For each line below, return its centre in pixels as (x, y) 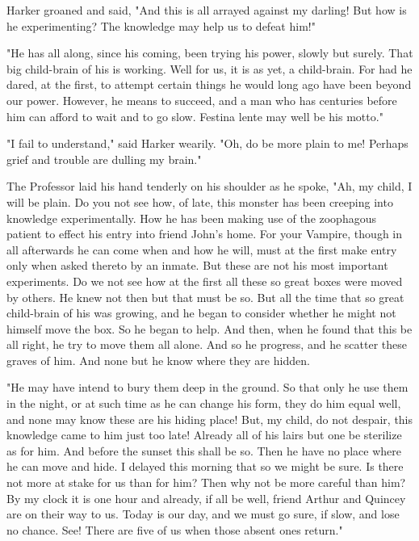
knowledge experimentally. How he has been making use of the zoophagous (191, 218)
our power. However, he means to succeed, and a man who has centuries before (202, 100)
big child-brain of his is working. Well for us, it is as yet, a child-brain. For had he (209, 68)
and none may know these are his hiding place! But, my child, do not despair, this (210, 419)
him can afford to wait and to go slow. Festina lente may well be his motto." (195, 116)
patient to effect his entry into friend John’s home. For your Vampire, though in (204, 234)
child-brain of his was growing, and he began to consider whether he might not (201, 313)
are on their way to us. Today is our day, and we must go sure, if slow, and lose (203, 514)
